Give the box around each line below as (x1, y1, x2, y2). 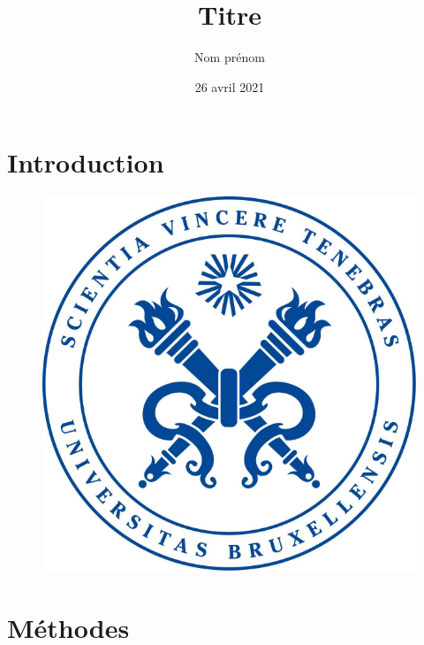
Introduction (7, 144, 164, 180)
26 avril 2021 (194, 77, 265, 96)
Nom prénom (194, 48, 265, 66)
